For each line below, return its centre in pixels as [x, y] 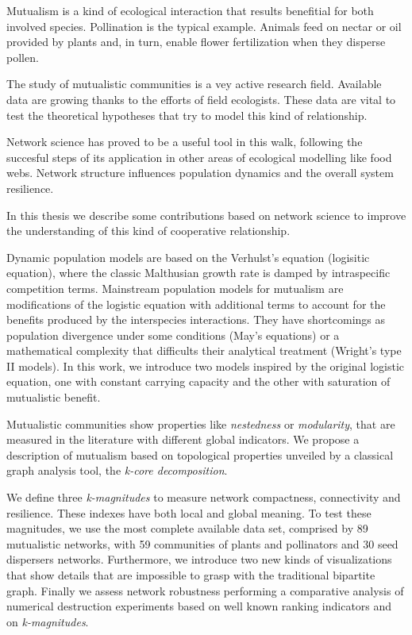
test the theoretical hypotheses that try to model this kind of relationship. [187, 115]
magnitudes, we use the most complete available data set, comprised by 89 [187, 528]
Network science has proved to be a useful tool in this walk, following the [185, 142]
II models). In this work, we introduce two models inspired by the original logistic [206, 366]
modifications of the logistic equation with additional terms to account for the [196, 304]
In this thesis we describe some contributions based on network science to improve [206, 215]
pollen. [23, 57]
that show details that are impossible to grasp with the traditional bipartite [191, 575]
